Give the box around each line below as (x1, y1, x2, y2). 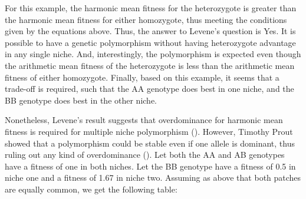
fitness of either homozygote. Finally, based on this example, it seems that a (5, 71, 279, 83)
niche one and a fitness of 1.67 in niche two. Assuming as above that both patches (5, 171, 301, 184)
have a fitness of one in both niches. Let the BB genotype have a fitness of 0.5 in (5, 160, 296, 172)
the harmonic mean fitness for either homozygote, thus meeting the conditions (5, 13, 287, 25)
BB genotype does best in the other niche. (5, 94, 157, 106)
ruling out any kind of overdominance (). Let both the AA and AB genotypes (5, 148, 285, 161)
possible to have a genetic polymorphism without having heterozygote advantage (5, 36, 296, 48)
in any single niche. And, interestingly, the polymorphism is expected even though (5, 48, 301, 60)
